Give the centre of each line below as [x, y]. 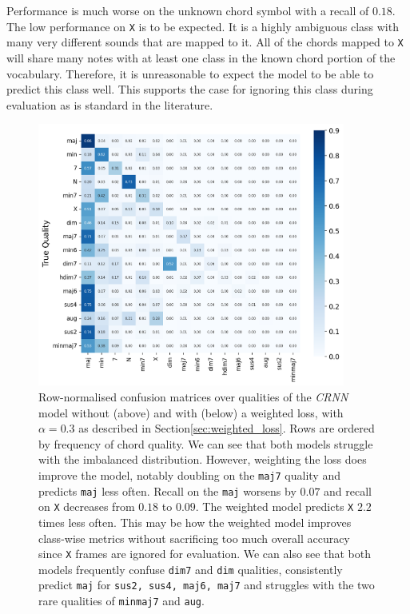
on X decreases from [87, 506]
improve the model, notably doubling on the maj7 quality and [189, 474]
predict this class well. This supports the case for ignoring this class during [190, 89]
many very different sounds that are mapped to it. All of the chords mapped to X [205, 42]
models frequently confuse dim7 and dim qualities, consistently [191, 569]
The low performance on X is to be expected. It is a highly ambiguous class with [203, 26]
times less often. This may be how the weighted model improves [195, 522]
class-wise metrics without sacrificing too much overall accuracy [194, 538]
